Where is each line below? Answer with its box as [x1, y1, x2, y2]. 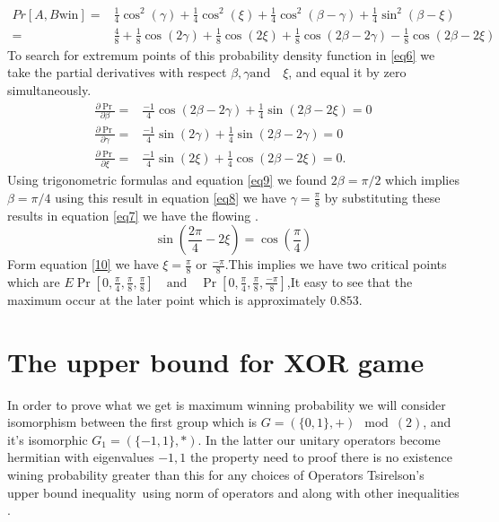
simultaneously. [7, 80, 92, 99]
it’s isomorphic [7, 430, 88, 448]
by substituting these [324, 187, 441, 206]
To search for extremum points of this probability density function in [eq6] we [7, 45, 435, 64]
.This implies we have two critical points [224, 255, 447, 274]
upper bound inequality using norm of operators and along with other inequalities [7, 483, 460, 501]
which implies [385, 170, 460, 189]
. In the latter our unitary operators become [197, 430, 441, 448]
